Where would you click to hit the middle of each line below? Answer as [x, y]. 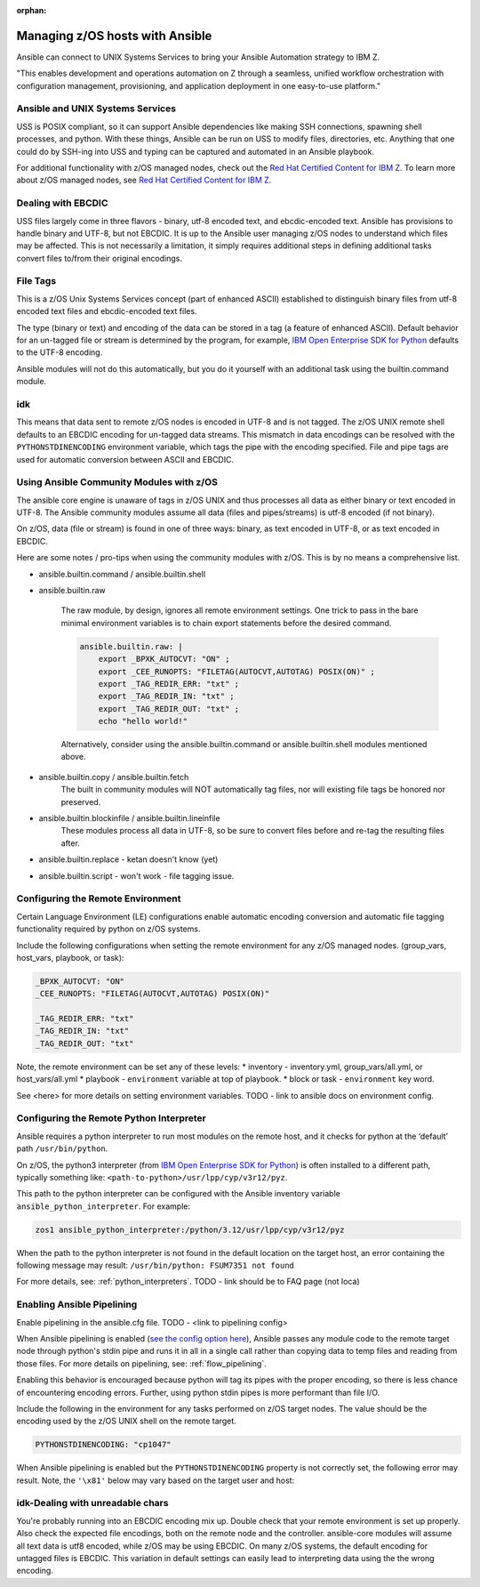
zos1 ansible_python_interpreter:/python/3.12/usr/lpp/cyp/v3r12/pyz [190, 1229]
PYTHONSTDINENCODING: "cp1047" [104, 1445]
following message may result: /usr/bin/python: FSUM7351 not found [156, 1265]
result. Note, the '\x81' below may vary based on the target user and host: [156, 1480]
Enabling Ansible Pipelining [77, 1305]
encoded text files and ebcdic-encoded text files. [107, 311]
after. [70, 843]
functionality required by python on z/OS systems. [108, 929]
